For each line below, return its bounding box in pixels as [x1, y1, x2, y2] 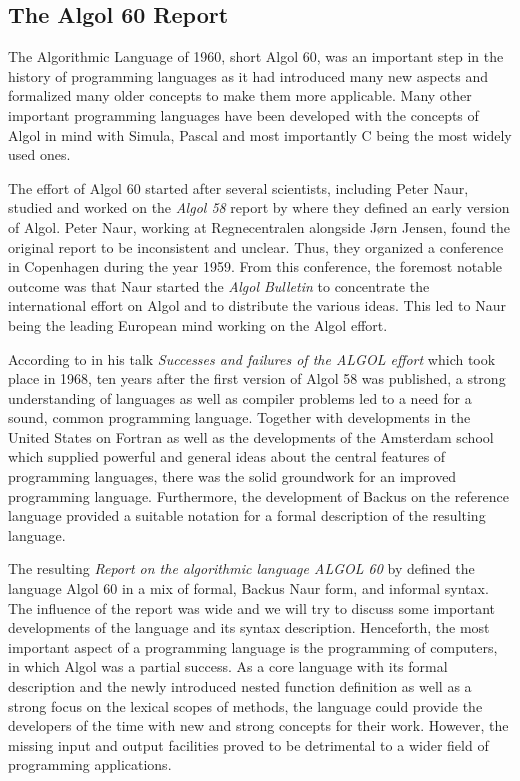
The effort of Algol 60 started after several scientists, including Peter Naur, [8, 177, 469, 198]
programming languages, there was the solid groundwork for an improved [8, 466, 457, 487]
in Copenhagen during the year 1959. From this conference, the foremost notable [8, 256, 503, 277]
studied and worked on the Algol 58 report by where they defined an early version [8, 197, 510, 218]
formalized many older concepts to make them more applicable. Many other [8, 85, 472, 106]
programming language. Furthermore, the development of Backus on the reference [8, 485, 509, 506]
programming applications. [8, 754, 172, 775]
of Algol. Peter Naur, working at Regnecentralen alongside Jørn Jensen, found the [8, 216, 511, 237]
